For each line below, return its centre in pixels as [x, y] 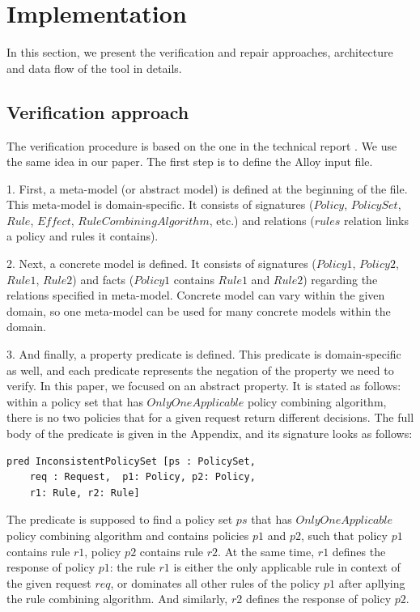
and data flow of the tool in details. [94, 68]
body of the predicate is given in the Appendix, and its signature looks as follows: [210, 433]
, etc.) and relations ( [262, 220]
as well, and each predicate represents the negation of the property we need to [200, 370]
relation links [376, 220]
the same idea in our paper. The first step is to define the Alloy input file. [190, 161]
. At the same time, [266, 551]
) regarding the [340, 279]
